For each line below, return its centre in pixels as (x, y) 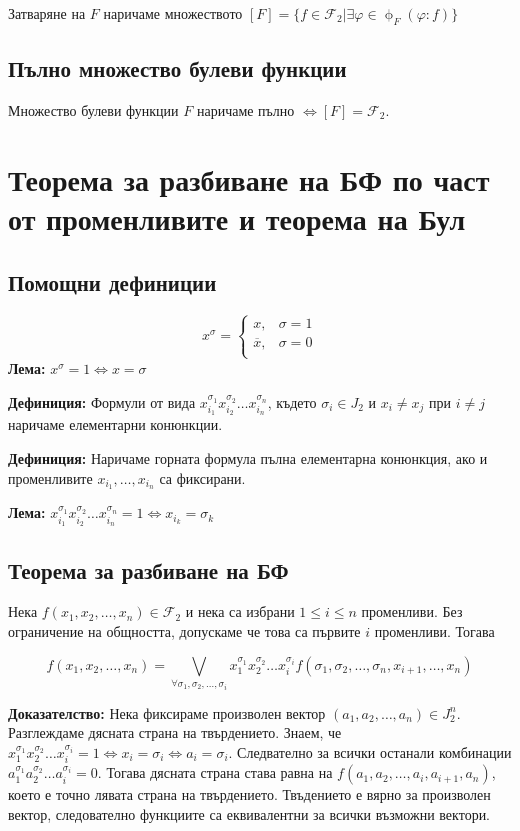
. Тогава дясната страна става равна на (215, 772)
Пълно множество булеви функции (177, 68)
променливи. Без (412, 611)
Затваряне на (47, 13)
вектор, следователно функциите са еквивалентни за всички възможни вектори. (249, 813)
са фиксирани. (202, 477)
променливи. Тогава (434, 631)
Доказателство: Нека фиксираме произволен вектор (167, 712)
